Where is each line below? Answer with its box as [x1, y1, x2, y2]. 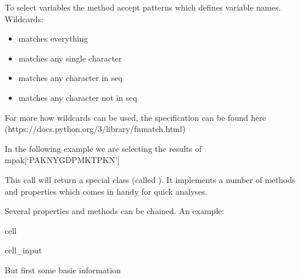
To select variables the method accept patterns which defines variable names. [5, 1, 281, 13]
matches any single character [18, 52, 122, 64]
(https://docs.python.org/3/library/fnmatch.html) [5, 123, 186, 135]
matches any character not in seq [18, 91, 137, 103]
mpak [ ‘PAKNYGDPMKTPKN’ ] [5, 154, 120, 166]
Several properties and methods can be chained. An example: [5, 205, 224, 217]
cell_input [5, 244, 42, 256]
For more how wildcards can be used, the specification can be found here [5, 111, 266, 123]
